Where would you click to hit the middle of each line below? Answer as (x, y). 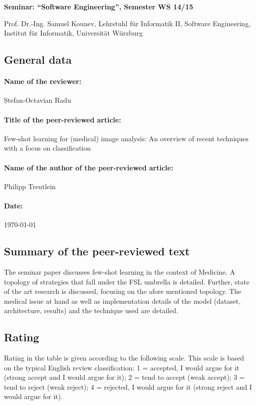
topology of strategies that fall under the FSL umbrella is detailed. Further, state (127, 281)
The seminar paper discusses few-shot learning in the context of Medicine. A (120, 271)
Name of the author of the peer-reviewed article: (89, 167)
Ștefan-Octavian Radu (37, 100)
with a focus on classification (48, 148)
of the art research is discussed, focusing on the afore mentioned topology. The (123, 291)
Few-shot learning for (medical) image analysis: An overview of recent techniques (126, 138)
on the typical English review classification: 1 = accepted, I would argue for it (122, 367)
